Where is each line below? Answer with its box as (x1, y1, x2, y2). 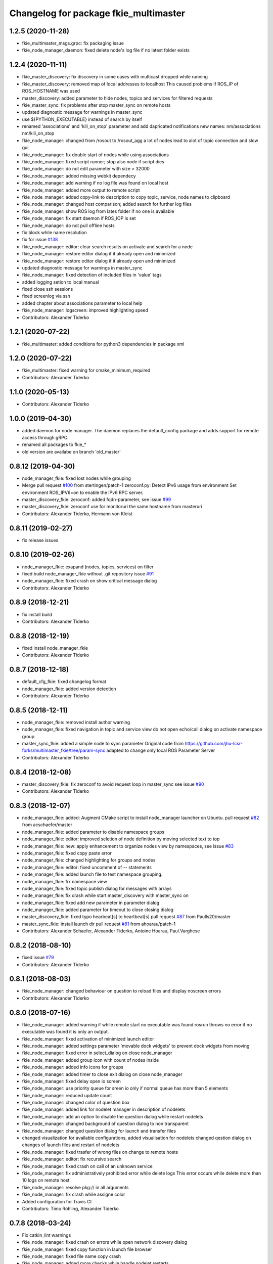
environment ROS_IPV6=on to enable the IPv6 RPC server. (22, 489, 144, 495)
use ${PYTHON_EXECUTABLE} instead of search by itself (22, 116, 143, 122)
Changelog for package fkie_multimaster (9, 8, 186, 19)
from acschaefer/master (22, 822, 73, 828)
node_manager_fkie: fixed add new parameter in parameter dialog (22, 899, 160, 906)
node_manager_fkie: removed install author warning (22, 719, 130, 725)
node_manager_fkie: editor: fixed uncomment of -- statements (22, 864, 152, 870)
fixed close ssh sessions (22, 286, 73, 292)
